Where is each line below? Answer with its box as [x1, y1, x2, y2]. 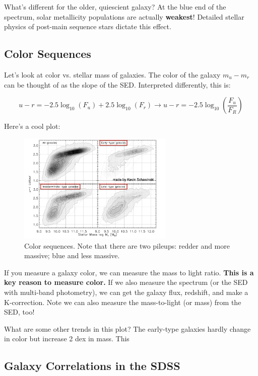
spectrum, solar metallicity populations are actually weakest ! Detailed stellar [4, 11, 244, 22]
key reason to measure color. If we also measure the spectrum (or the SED [4, 277, 248, 287]
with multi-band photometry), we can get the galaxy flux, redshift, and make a [4, 286, 248, 297]
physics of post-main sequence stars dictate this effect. [4, 21, 171, 32]
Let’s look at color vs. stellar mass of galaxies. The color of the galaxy [4, 69, 221, 80]
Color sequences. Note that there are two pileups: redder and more [24, 240, 230, 251]
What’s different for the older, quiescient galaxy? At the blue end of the [4, 2, 226, 12]
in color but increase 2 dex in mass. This [4, 333, 130, 344]
